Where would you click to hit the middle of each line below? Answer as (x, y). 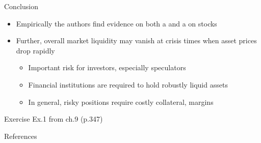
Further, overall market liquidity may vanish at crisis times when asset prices (136, 40)
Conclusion (21, 6)
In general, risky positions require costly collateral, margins (121, 102)
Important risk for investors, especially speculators (107, 67)
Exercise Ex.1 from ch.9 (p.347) (54, 119)
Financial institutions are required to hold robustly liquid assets (128, 84)
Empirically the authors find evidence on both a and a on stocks (116, 23)
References (21, 136)
